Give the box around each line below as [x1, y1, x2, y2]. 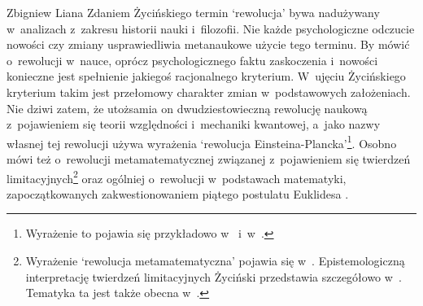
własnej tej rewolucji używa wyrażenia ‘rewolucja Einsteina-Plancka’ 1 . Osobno [7, 132, 397, 151]
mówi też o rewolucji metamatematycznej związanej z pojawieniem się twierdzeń [7, 151, 411, 167]
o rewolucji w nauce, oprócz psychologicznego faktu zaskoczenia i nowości [7, 51, 378, 68]
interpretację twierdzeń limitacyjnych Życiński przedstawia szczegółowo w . [25, 268, 402, 285]
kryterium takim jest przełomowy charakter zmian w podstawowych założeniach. [7, 83, 411, 100]
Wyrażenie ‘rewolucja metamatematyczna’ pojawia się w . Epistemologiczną [25, 252, 405, 269]
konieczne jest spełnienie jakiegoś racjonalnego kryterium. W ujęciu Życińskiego [7, 68, 406, 85]
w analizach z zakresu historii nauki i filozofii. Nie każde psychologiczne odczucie [7, 20, 415, 37]
